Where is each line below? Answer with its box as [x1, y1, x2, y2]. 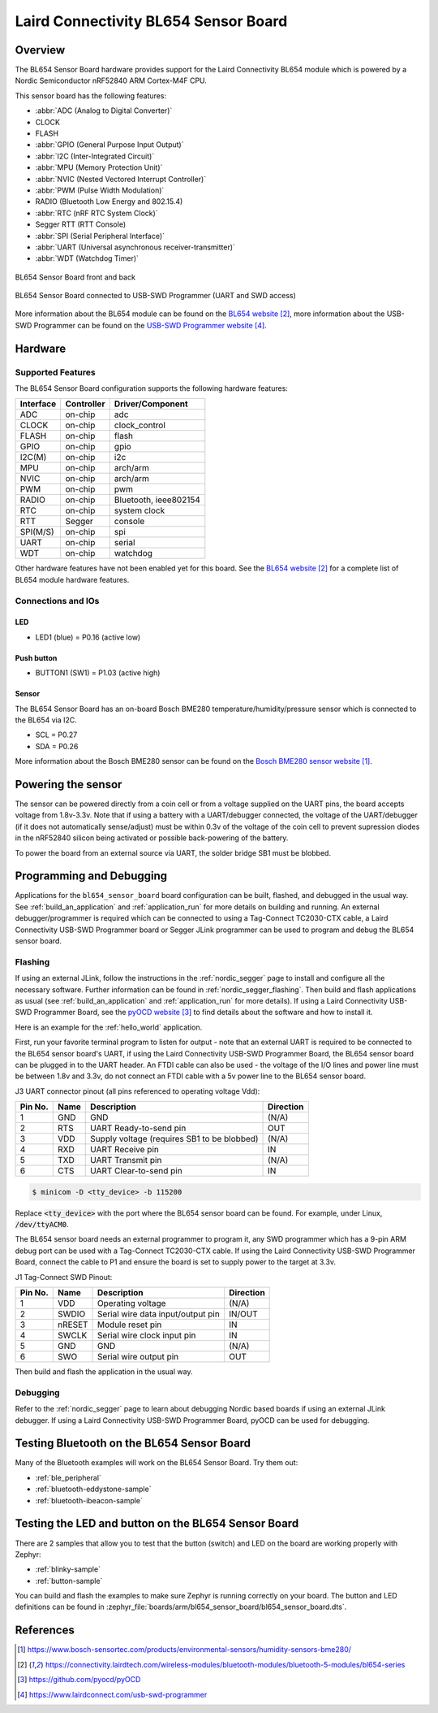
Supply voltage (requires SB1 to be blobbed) [90, 1134, 259, 1145]
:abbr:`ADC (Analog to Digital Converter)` [35, 106, 173, 115]
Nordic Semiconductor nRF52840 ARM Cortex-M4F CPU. [15, 76, 207, 85]
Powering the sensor [15, 777, 122, 791]
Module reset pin [97, 1319, 162, 1330]
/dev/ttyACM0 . [15, 1220, 69, 1229]
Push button [15, 653, 58, 662]
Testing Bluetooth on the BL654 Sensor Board [15, 1437, 251, 1451]
